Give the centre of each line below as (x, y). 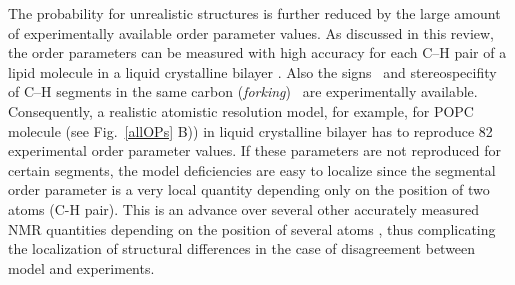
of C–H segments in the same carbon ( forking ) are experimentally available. (243, 91)
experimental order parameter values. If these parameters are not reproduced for (254, 150)
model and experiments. (81, 267)
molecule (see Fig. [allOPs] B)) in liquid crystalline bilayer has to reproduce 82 (250, 130)
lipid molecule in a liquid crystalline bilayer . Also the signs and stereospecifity (252, 71)
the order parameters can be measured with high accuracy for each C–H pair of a (257, 52)
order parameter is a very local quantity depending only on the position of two (249, 189)
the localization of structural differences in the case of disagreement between (242, 248)
